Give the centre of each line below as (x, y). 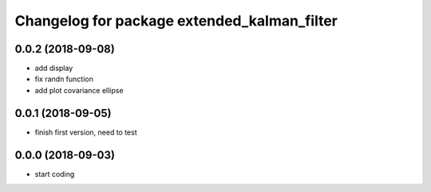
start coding (55, 174)
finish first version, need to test (86, 132)
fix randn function (64, 79)
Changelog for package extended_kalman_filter (176, 21)
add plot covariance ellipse (79, 90)
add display (54, 69)
